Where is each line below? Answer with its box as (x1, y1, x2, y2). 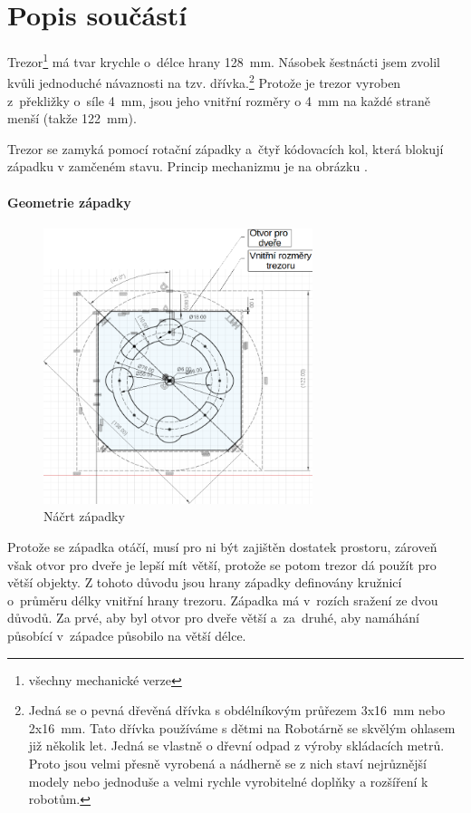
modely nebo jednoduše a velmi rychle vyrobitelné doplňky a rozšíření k (28, 771, 428, 790)
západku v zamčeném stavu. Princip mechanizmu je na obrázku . (7, 157, 368, 176)
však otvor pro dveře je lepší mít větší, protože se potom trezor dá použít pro (7, 555, 437, 574)
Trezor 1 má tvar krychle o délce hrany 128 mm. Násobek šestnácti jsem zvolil (7, 50, 441, 71)
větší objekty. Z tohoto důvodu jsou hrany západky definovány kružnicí (7, 573, 402, 592)
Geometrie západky (7, 192, 131, 211)
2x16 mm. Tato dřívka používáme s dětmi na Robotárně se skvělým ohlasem (28, 718, 456, 737)
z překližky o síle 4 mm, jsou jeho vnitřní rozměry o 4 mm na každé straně (7, 91, 431, 110)
